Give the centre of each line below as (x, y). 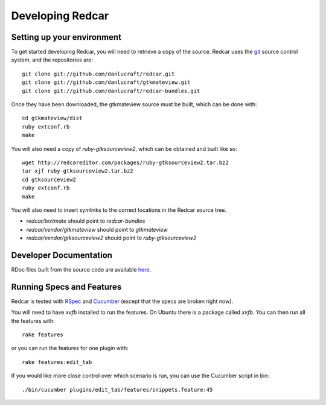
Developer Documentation (62, 255)
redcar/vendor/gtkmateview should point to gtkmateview (97, 229)
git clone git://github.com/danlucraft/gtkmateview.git (106, 82)
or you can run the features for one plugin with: (70, 348)
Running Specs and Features (66, 287)
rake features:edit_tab (57, 362)
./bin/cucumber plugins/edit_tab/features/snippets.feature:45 (117, 390)
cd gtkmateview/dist (52, 118)
